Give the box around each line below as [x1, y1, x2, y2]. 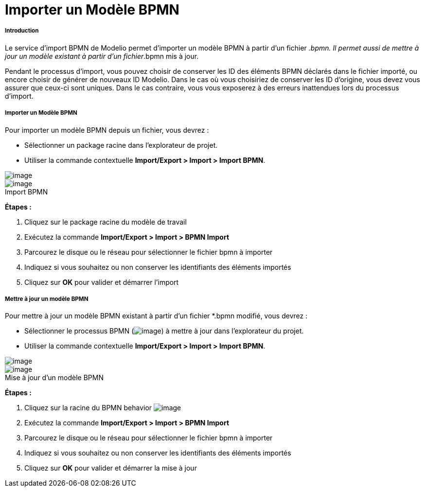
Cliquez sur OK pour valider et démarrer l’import [24, 278, 179, 286]
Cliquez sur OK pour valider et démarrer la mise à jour [24, 464, 197, 473]
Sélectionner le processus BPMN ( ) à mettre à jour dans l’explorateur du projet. [24, 327, 304, 335]
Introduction [5, 27, 39, 35]
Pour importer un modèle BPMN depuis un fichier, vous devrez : [5, 125, 209, 134]
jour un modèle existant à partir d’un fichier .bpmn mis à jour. [5, 52, 199, 60]
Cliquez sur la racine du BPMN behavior [24, 403, 152, 412]
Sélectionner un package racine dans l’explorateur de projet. [24, 140, 218, 149]
